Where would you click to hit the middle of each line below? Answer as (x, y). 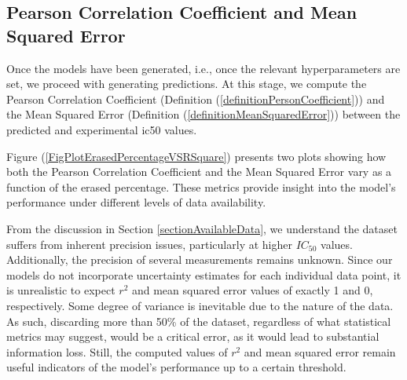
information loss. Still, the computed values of (117, 351)
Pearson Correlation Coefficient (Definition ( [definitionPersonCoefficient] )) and (196, 99)
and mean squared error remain (320, 351)
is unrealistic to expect (61, 290)
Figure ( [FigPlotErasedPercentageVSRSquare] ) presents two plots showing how (196, 156)
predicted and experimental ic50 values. (102, 129)
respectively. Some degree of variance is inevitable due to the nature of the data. (200, 305)
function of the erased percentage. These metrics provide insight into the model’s (201, 186)
